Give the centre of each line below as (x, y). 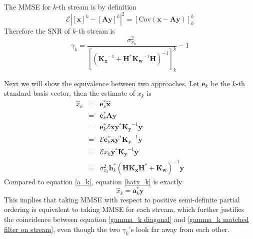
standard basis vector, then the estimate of (70, 93)
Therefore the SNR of (37, 31)
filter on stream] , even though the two (62, 229)
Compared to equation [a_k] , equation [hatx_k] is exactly (93, 181)
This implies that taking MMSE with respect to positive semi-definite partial (122, 199)
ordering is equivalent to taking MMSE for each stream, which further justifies (124, 209)
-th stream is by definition (96, 7)
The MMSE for (27, 7)
